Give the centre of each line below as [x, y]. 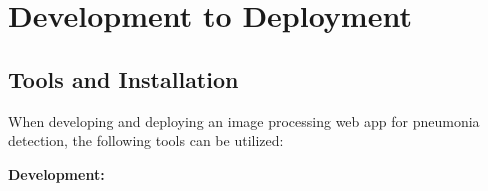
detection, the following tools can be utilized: [146, 140]
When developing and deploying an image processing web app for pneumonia [244, 120]
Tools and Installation [123, 78]
